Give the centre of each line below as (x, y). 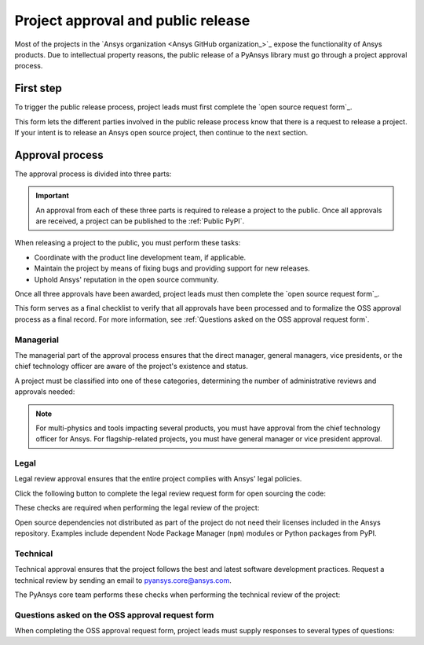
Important (53, 196)
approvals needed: (45, 392)
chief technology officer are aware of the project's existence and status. (132, 367)
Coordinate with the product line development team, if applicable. (140, 257)
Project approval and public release (132, 20)
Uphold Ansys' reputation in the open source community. (126, 279)
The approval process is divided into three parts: (93, 174)
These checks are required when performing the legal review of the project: (137, 508)
